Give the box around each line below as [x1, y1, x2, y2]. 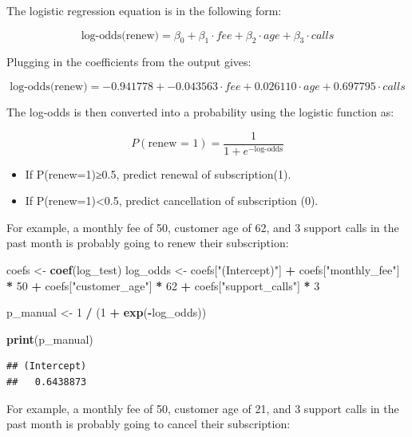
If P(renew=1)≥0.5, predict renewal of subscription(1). [25, 165, 291, 182]
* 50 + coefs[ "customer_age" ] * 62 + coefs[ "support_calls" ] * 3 [6, 277, 320, 293]
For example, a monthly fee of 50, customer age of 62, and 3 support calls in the [6, 218, 399, 235]
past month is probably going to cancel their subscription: [6, 415, 291, 432]
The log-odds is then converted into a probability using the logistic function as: [6, 103, 394, 120]
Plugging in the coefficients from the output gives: [6, 53, 252, 70]
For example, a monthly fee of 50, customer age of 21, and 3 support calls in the [6, 400, 399, 416]
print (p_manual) [6, 330, 93, 347]
